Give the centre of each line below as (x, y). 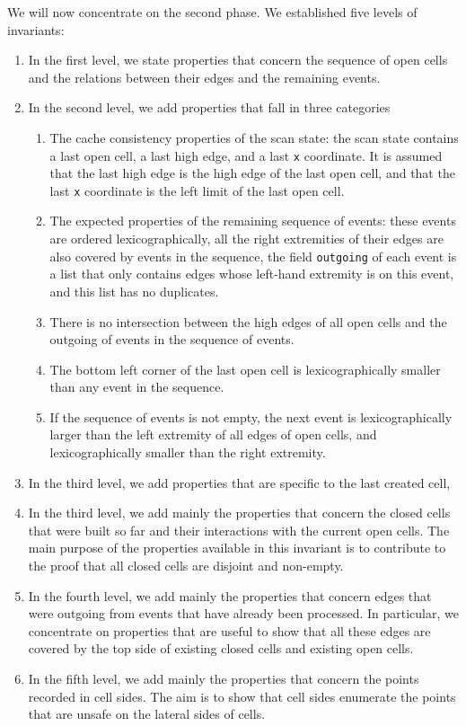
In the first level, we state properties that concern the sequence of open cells (238, 60)
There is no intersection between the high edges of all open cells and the (248, 321)
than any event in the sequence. (137, 387)
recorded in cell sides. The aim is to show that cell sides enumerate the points (242, 696)
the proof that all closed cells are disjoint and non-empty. (186, 566)
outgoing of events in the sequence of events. (172, 339)
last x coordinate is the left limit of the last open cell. (197, 190)
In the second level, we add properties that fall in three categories (209, 107)
